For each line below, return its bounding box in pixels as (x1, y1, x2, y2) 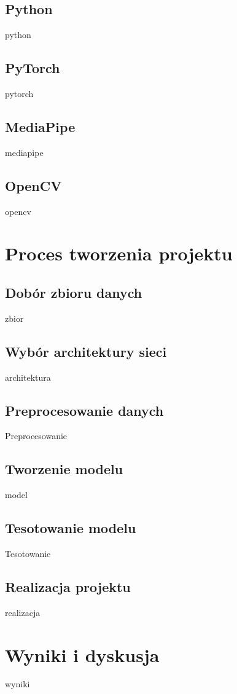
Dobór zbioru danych (5, 283, 142, 302)
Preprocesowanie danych (5, 400, 164, 419)
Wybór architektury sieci (5, 341, 167, 361)
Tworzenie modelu (5, 459, 123, 478)
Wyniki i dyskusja (5, 642, 160, 667)
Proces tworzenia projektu (5, 241, 233, 266)
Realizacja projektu (5, 577, 131, 596)
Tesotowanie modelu (5, 518, 136, 537)
